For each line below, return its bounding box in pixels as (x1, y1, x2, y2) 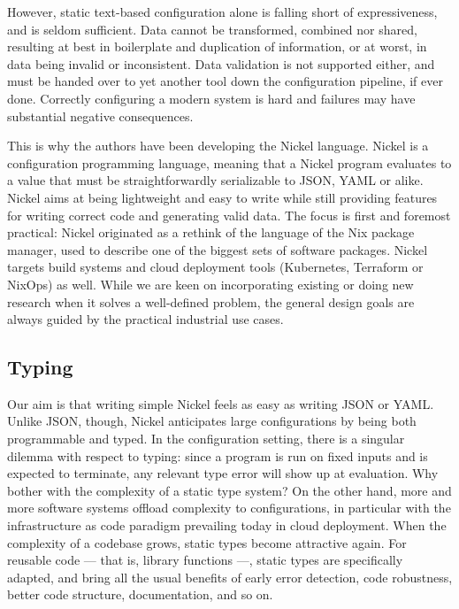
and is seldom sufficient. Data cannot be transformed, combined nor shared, (7, 19, 417, 38)
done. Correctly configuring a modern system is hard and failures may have (7, 89, 416, 107)
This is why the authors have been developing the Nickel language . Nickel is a (7, 136, 429, 155)
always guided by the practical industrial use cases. (7, 310, 284, 328)
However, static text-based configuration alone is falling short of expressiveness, (7, 3, 438, 20)
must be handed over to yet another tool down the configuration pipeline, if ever (7, 72, 443, 90)
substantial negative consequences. (7, 106, 194, 125)
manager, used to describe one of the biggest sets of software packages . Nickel (7, 240, 428, 258)
